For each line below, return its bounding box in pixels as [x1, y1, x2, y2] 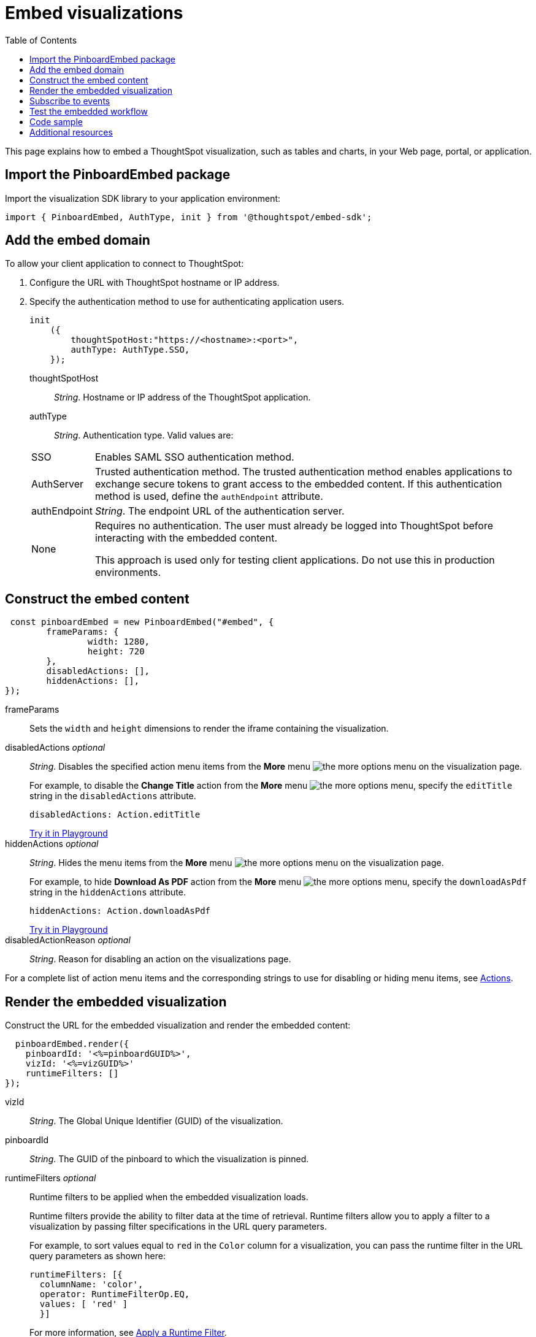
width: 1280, [87, 637, 150, 647]
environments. [94, 566, 161, 579]
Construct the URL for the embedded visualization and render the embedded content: [5, 1020, 351, 1031]
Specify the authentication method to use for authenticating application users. [29, 296, 345, 307]
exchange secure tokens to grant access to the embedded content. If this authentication [94, 478, 502, 491]
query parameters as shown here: [29, 1251, 166, 1262]
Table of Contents [5, 34, 77, 45]
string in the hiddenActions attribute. [29, 887, 186, 898]
